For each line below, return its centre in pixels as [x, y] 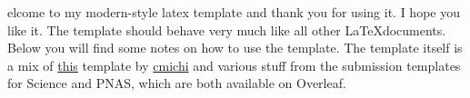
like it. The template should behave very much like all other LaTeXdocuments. [227, 29]
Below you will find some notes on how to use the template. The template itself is [235, 48]
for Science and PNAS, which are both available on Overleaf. [177, 83]
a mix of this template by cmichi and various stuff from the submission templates [234, 65]
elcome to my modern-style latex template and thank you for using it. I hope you [234, 12]
